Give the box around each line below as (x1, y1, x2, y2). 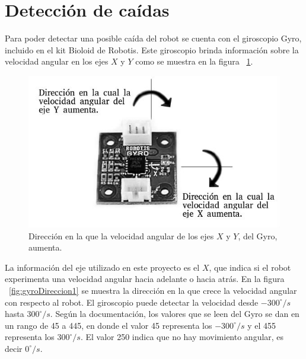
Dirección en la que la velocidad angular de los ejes (28, 229, 214, 242)
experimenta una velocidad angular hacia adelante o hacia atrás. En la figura (5, 273, 285, 285)
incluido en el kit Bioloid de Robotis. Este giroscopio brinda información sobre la (5, 43, 299, 56)
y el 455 (247, 319, 276, 331)
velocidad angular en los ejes (5, 55, 109, 68)
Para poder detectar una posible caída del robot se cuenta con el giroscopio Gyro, (5, 32, 302, 44)
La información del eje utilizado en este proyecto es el (5, 261, 200, 273)
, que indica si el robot (209, 261, 291, 273)
